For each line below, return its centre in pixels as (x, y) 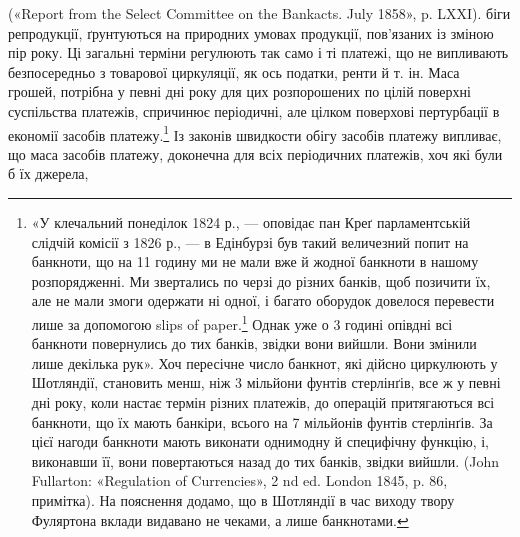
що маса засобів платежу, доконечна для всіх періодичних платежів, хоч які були (255, 153)
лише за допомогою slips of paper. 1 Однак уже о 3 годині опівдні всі (242, 322)
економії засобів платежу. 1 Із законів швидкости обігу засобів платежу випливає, (255, 133)
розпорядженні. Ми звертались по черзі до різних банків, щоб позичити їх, (261, 280)
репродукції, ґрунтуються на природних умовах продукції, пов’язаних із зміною (251, 32)
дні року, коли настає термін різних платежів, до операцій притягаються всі (263, 402)
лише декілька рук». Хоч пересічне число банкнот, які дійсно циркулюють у (264, 362)
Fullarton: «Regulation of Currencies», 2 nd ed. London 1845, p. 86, (239, 480)
